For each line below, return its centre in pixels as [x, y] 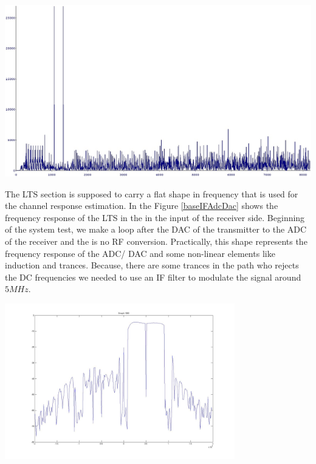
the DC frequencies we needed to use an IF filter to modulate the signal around [153, 277]
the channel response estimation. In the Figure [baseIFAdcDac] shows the [142, 206]
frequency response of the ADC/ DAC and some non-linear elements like [140, 253]
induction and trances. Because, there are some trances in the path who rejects [152, 265]
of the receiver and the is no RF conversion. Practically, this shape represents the [156, 241]
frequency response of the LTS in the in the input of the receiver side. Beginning [155, 217]
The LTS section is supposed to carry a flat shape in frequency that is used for [152, 193]
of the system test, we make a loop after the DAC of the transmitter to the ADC [156, 229]
